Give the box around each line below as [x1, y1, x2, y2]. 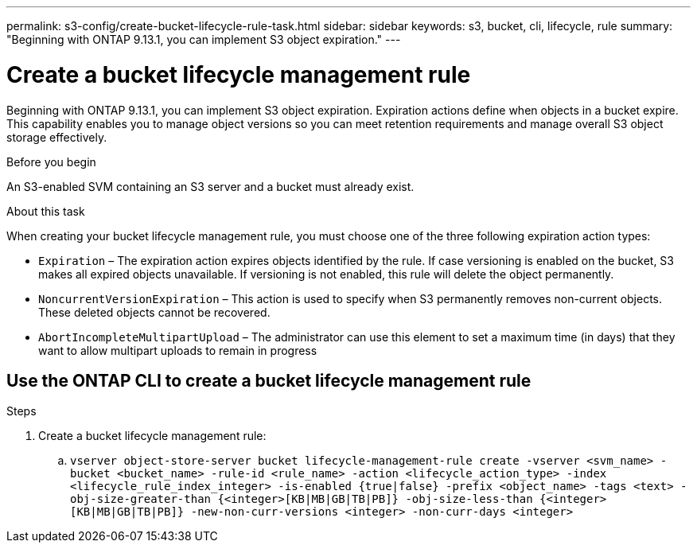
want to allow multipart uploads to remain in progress [38, 343, 317, 357]
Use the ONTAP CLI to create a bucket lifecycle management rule [6, 370, 532, 391]
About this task [6, 204, 85, 218]
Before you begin [6, 154, 96, 169]
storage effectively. [6, 130, 107, 144]
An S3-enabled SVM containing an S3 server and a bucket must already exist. [6, 179, 415, 193]
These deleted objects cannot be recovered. [38, 305, 271, 319]
